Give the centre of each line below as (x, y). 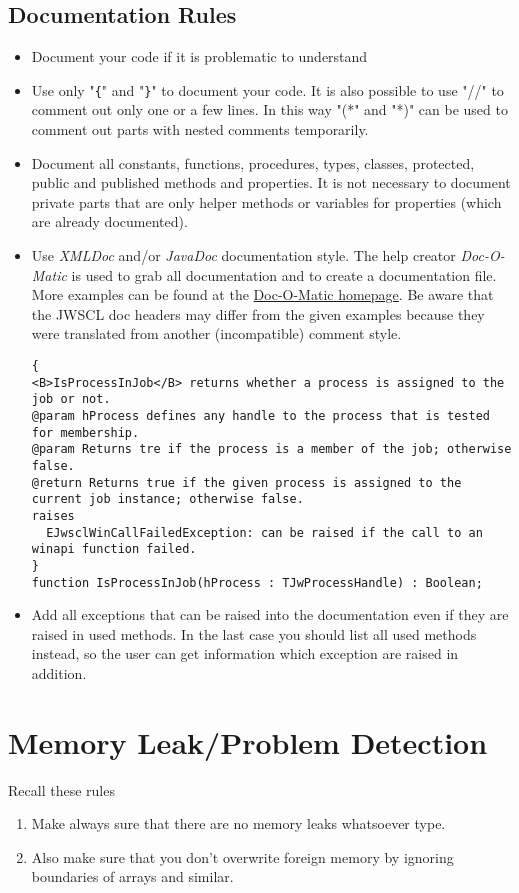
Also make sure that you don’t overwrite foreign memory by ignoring (242, 856)
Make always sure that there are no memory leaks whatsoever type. (238, 823)
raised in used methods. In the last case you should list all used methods (254, 633)
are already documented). (109, 221)
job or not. (71, 399)
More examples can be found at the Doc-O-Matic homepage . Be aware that (262, 294)
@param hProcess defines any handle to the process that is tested (260, 415)
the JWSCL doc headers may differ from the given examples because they (258, 313)
